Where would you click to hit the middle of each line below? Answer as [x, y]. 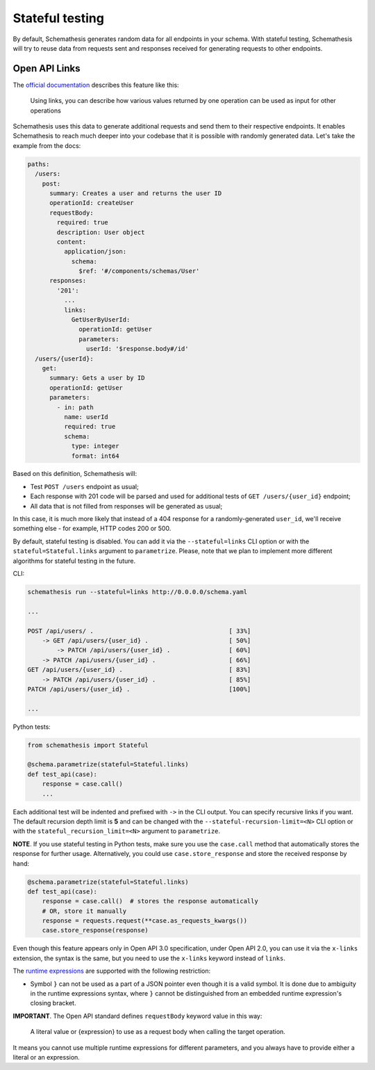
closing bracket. [53, 1003]
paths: [39, 164]
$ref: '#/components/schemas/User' [139, 271]
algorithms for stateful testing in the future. [74, 561]
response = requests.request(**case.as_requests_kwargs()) [145, 921]
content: [72, 242]
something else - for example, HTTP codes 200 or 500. [92, 529]
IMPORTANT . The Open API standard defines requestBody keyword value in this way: [137, 1016]
